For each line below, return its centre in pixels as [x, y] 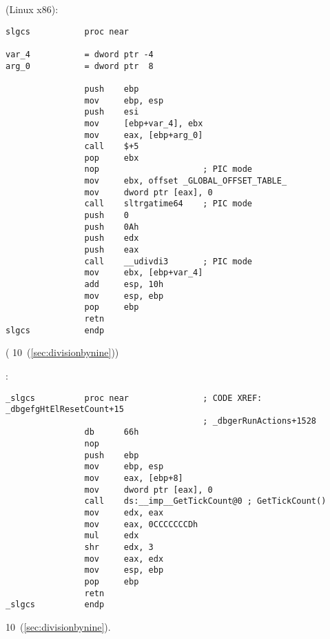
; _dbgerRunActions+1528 [260, 421]
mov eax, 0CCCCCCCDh [141, 524]
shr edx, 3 [119, 548]
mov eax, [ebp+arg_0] [144, 135]
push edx [112, 238]
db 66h [112, 432]
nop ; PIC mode [168, 169]
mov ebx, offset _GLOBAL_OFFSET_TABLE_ [186, 181]
